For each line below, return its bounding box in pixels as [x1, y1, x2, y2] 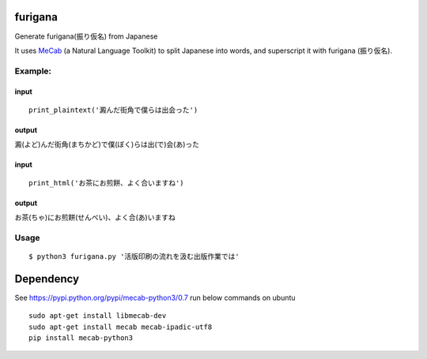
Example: [14, 65, 51, 77]
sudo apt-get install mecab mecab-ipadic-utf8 [28, 322, 213, 331]
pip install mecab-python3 [28, 334, 134, 342]
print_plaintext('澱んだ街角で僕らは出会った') [28, 105, 198, 114]
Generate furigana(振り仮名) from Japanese [14, 32, 158, 41]
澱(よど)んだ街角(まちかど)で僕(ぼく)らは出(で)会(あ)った [14, 140, 200, 149]
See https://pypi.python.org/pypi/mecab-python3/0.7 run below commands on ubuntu [14, 293, 296, 302]
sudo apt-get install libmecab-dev [28, 312, 167, 320]
